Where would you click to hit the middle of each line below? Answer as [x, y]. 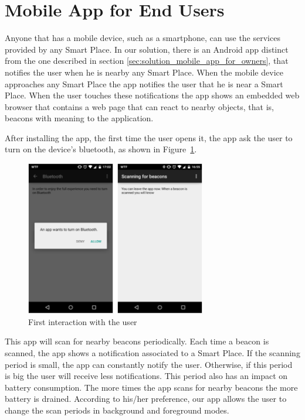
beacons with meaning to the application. [79, 118]
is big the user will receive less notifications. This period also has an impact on [146, 376]
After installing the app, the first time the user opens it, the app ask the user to [149, 137]
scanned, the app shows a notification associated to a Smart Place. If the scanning [152, 352]
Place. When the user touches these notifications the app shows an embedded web [152, 95]
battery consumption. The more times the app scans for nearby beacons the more [151, 387]
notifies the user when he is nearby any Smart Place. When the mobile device [144, 72]
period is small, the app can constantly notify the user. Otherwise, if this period [149, 364]
